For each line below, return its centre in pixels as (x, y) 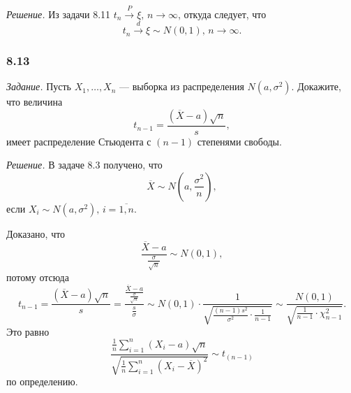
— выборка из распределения (182, 86)
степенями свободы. (239, 141)
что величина (35, 102)
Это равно (28, 331)
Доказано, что (36, 233)
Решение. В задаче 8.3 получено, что (84, 165)
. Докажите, (316, 86)
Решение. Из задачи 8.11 (59, 14)
